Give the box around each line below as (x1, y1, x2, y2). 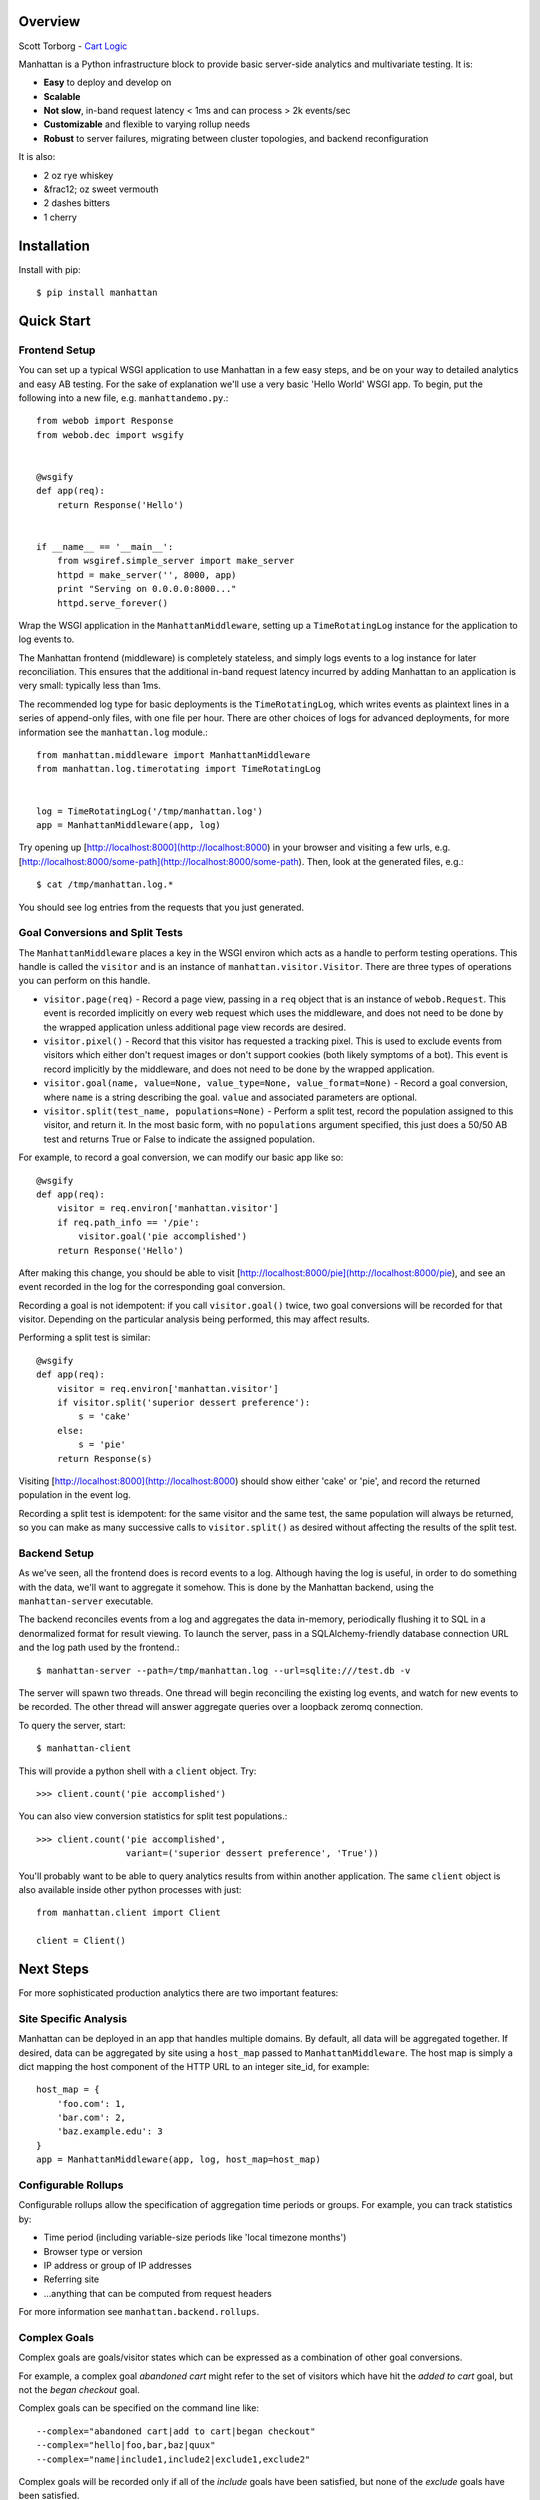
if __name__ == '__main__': (36, 541, 174, 552)
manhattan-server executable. (18, 1595, 154, 1607)
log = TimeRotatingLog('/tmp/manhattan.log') (36, 805, 264, 817)
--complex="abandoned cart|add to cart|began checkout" (36, 2425, 316, 2437)
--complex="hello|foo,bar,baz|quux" (36, 2440, 216, 2451)
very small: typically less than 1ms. (18, 680, 162, 692)
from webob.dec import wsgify (36, 429, 185, 440)
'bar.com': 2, (56, 2112, 127, 2124)
